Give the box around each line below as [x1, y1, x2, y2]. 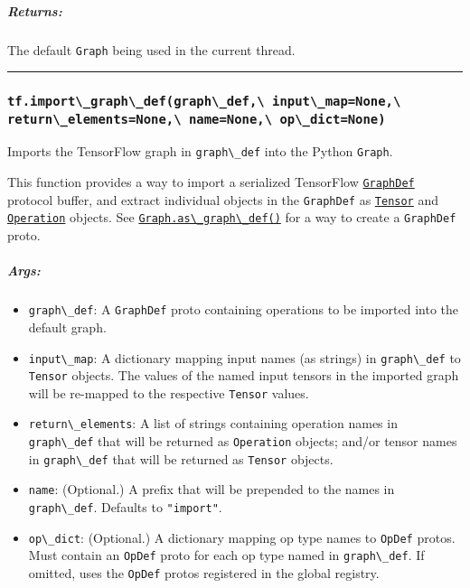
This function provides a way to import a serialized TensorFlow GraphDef [7, 173, 415, 191]
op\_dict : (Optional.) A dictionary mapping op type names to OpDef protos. [28, 527, 456, 546]
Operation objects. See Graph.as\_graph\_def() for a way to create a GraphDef [7, 208, 456, 227]
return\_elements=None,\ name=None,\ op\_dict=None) [7, 111, 386, 126]
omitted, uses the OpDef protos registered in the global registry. [28, 564, 380, 583]
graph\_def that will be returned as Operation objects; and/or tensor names [28, 432, 457, 451]
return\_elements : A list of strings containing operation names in [28, 414, 398, 433]
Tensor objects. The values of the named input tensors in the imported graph [28, 366, 459, 385]
